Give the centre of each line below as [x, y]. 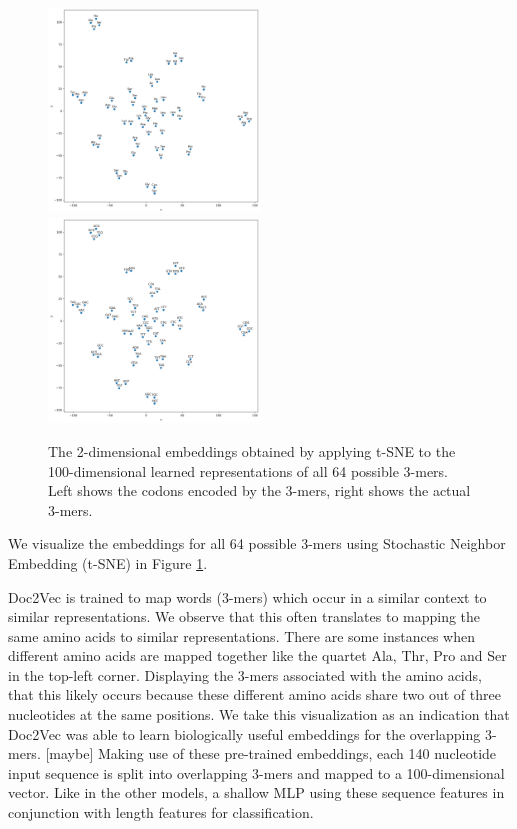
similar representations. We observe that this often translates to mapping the [244, 616]
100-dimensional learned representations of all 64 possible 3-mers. [248, 470]
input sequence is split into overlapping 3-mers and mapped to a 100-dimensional [256, 772]
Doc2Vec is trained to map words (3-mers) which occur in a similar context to [247, 596]
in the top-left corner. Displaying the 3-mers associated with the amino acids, [245, 674]
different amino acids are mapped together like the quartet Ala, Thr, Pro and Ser [257, 655]
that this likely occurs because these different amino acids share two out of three [254, 694]
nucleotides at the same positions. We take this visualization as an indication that [259, 714]
